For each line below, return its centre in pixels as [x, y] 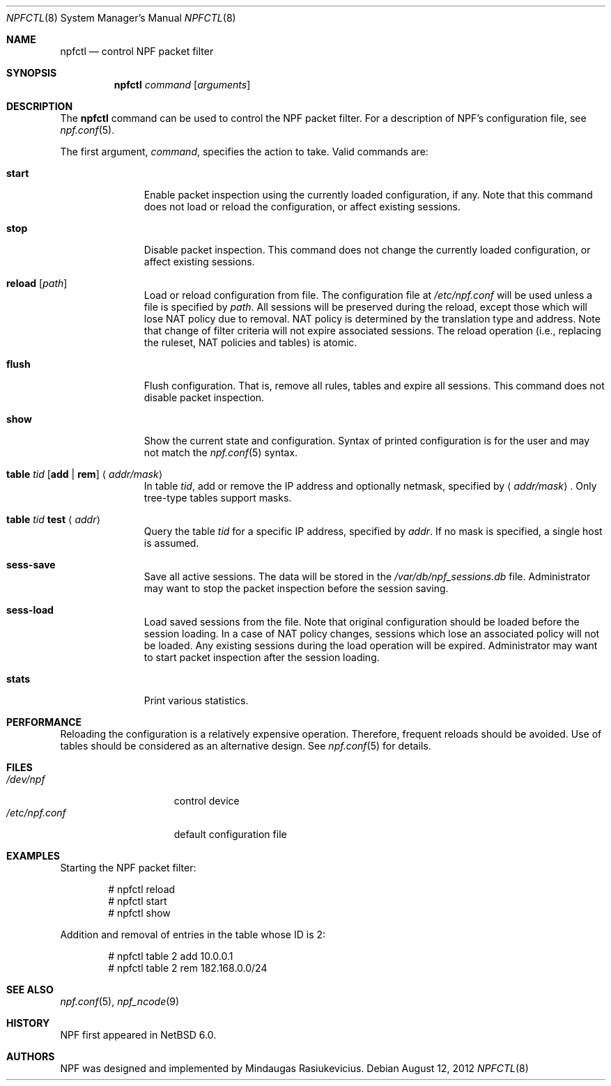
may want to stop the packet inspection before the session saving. [296, 588]
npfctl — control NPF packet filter [137, 51]
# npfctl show [139, 913]
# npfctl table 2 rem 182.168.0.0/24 [188, 968]
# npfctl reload [142, 889]
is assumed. [171, 543]
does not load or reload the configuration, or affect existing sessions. [302, 207]
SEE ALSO [30, 990]
